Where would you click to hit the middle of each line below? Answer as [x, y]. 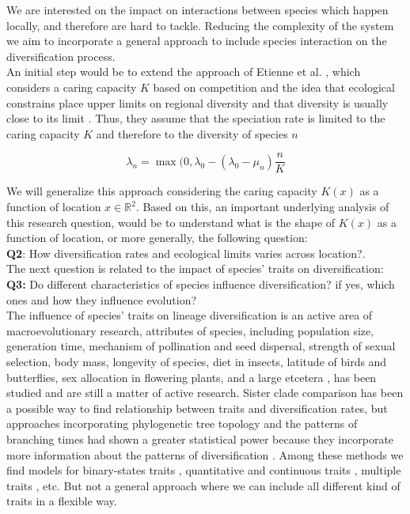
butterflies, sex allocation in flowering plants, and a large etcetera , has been [192, 377]
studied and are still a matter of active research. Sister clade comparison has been [205, 393]
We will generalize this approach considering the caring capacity [162, 191]
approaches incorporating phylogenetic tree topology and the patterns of [182, 423]
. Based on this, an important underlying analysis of [262, 206]
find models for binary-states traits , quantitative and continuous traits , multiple [204, 470]
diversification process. [61, 56]
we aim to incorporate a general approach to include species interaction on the [197, 41]
